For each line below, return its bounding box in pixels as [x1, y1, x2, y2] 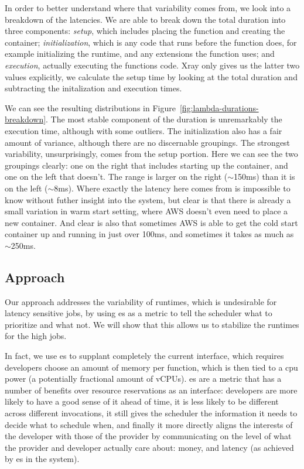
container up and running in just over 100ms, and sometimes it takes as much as [5, 228, 294, 240]
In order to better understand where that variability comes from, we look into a [5, 2, 291, 13]
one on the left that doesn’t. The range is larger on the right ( [5, 170, 228, 183]
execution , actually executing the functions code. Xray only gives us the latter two [5, 59, 300, 71]
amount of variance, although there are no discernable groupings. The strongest [5, 136, 291, 148]
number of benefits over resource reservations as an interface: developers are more [5, 384, 298, 396]
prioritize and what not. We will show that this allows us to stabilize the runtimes [5, 318, 299, 330]
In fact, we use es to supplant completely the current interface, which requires [5, 350, 284, 362]
